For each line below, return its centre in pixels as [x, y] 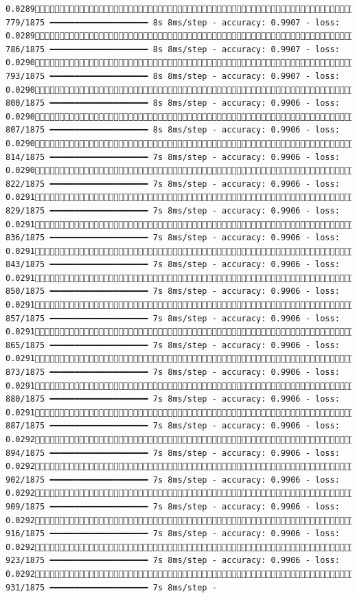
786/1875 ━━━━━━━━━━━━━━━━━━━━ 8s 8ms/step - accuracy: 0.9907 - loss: [173, 49]
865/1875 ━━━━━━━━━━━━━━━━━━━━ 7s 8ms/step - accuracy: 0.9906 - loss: [173, 345]
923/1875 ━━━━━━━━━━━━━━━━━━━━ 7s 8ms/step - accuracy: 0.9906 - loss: [173, 561]
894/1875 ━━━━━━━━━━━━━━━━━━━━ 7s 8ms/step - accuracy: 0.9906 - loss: [173, 453]
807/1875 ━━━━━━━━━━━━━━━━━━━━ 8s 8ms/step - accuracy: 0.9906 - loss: [173, 130]
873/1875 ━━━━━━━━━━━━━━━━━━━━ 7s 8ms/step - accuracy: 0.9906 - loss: [173, 372]
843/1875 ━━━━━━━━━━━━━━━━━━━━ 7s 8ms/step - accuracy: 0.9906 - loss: [173, 265]
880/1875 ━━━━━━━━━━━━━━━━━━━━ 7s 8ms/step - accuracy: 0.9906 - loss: [173, 399]
